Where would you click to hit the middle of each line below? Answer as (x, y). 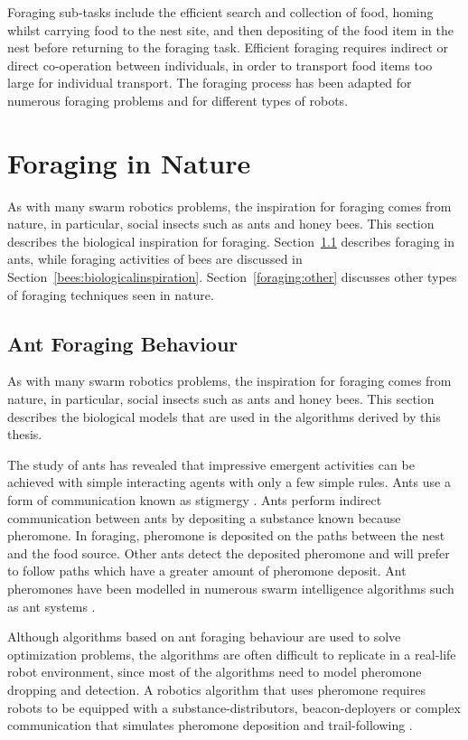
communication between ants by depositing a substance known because (204, 517)
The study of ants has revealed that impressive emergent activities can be (211, 464)
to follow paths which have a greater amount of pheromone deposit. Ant (207, 571)
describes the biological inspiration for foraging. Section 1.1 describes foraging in (231, 241)
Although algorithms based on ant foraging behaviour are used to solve (204, 637)
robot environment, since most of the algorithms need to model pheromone (215, 672)
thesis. (25, 434)
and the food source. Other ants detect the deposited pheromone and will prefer (229, 553)
